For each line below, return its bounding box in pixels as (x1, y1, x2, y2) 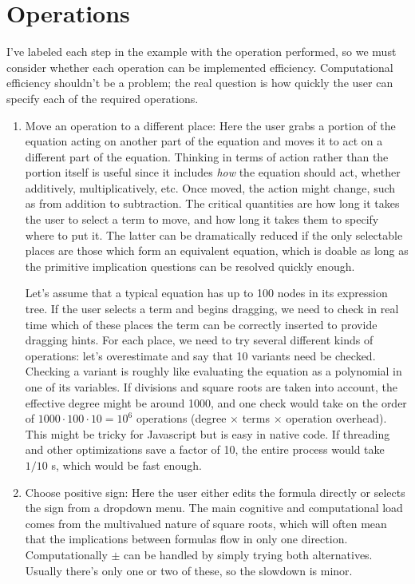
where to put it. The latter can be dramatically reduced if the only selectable (25, 226, 403, 243)
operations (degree (136, 410, 227, 427)
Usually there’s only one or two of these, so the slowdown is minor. (25, 562, 353, 578)
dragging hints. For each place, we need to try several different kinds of (25, 332, 373, 348)
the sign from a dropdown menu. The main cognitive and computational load (25, 499, 403, 516)
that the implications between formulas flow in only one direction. (25, 530, 348, 547)
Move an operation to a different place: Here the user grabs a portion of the (25, 117, 396, 133)
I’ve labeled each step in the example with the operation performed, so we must (6, 43, 397, 60)
